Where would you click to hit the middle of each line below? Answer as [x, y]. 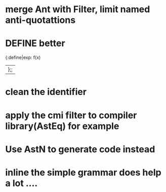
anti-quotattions [40, 20]
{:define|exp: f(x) [23, 57]
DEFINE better [35, 43]
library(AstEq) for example [62, 126]
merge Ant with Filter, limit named [78, 9]
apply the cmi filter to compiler [71, 115]
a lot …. [22, 183]
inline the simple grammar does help [83, 172]
